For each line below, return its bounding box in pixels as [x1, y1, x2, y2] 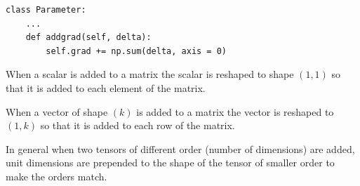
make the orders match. [6, 168, 107, 183]
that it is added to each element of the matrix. [6, 80, 206, 95]
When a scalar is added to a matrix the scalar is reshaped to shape [6, 67, 294, 81]
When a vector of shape [6, 104, 108, 119]
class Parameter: [6, 5, 86, 15]
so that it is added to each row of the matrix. [40, 118, 235, 133]
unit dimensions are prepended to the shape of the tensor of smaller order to [6, 155, 335, 170]
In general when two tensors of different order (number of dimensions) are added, [6, 141, 355, 156]
